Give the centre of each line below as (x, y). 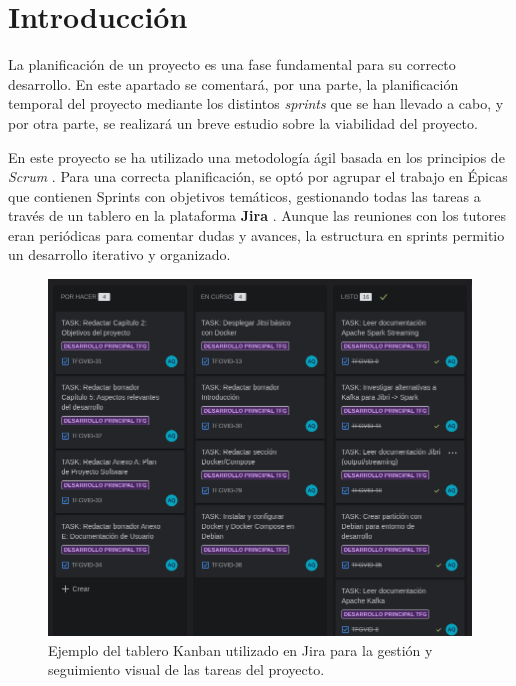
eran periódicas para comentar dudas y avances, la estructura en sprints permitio (256, 234)
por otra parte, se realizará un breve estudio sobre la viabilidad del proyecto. (243, 122)
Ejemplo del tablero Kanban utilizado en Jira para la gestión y (240, 649)
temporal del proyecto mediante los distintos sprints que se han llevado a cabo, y (256, 103)
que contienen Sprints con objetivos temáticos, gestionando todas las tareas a (244, 195)
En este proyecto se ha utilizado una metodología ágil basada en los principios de (256, 156)
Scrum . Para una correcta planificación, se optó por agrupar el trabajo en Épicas (258, 176)
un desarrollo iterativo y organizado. (119, 254)
